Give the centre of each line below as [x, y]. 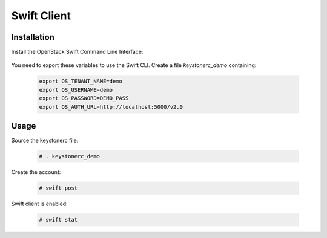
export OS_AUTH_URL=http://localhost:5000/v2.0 [111, 107]
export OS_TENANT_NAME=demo [81, 81]
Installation [33, 37]
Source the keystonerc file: [45, 140]
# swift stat [58, 220]
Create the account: [36, 172]
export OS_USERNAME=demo [76, 90]
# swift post [58, 188]
